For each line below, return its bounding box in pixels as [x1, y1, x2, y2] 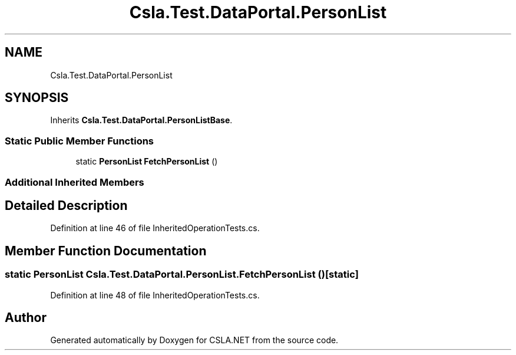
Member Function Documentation [5, 243, 207, 258]
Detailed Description [5, 198, 128, 213]
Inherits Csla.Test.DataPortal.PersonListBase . [50, 115, 233, 126]
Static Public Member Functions [5, 134, 154, 147]
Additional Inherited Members [5, 176, 144, 188]
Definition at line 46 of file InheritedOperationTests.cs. [50, 223, 260, 234]
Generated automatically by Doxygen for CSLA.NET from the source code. [50, 335, 339, 346]
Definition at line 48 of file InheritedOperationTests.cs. [50, 290, 260, 300]
